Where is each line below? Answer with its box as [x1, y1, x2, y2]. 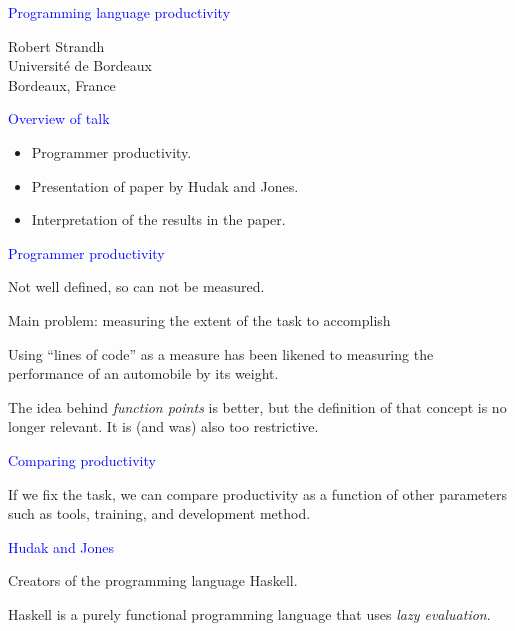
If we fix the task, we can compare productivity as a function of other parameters [8, 483, 507, 504]
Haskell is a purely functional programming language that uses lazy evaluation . [8, 603, 491, 624]
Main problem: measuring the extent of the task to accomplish [8, 309, 391, 330]
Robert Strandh [8, 35, 105, 56]
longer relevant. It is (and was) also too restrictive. [8, 416, 319, 437]
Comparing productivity [8, 449, 156, 470]
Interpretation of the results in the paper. [31, 209, 286, 230]
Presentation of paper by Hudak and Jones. [31, 175, 299, 196]
